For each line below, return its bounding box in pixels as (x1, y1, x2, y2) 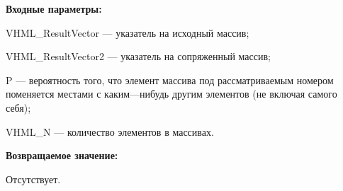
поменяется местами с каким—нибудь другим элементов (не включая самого (6, 86, 337, 101)
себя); (6, 100, 31, 115)
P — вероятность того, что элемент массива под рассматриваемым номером (6, 72, 334, 87)
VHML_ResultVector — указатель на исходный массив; (6, 25, 249, 40)
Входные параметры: (6, 1, 102, 16)
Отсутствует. (6, 171, 61, 186)
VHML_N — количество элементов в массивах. (6, 124, 214, 139)
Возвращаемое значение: (6, 148, 118, 163)
